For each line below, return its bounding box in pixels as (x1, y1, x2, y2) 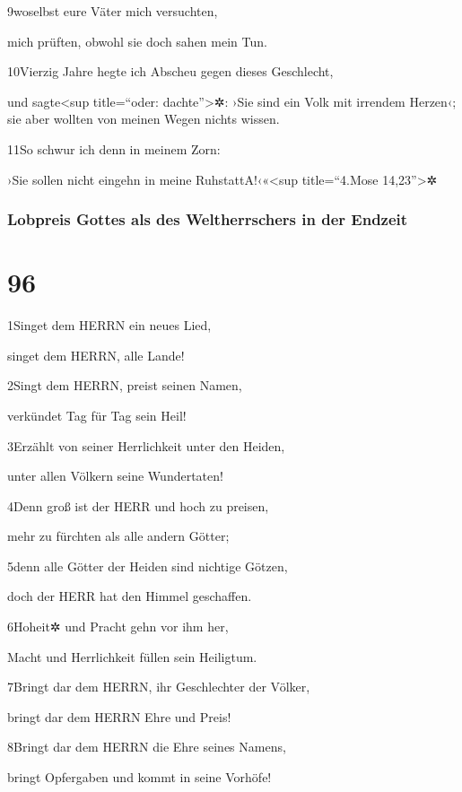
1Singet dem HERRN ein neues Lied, (7, 316, 212, 335)
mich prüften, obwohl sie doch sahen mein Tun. (7, 31, 267, 50)
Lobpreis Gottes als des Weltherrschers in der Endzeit (7, 208, 408, 231)
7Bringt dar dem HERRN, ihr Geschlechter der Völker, (7, 677, 310, 696)
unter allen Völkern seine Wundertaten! (7, 466, 223, 485)
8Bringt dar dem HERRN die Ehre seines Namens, (7, 737, 286, 756)
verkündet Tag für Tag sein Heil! (7, 405, 187, 424)
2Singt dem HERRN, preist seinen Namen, (7, 376, 242, 395)
